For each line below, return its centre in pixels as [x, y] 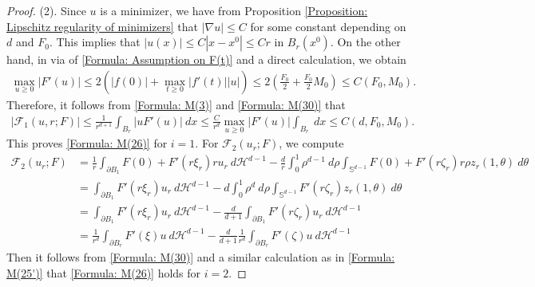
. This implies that [95, 42]
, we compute [311, 143]
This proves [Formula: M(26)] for [87, 143]
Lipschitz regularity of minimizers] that [103, 26]
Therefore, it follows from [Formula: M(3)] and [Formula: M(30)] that [176, 104]
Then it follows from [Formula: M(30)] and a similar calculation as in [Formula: [201, 257]
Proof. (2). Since [46, 10]
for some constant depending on [328, 26]
